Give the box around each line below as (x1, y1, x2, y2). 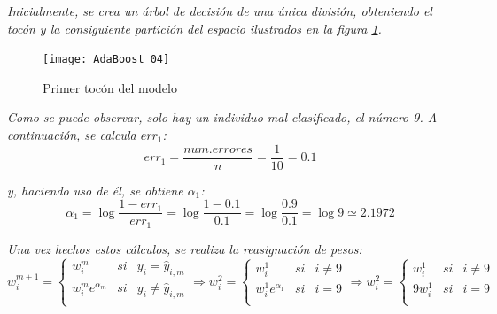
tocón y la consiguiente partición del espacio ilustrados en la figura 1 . (7, 19, 382, 37)
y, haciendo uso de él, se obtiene (7, 180, 183, 199)
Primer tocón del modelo (43, 78, 177, 96)
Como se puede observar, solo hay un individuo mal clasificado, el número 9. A (7, 108, 438, 126)
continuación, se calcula (7, 126, 136, 144)
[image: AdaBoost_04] (43, 53, 170, 66)
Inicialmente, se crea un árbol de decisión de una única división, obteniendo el (7, 2, 432, 19)
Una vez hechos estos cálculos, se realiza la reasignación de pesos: (7, 239, 362, 257)
